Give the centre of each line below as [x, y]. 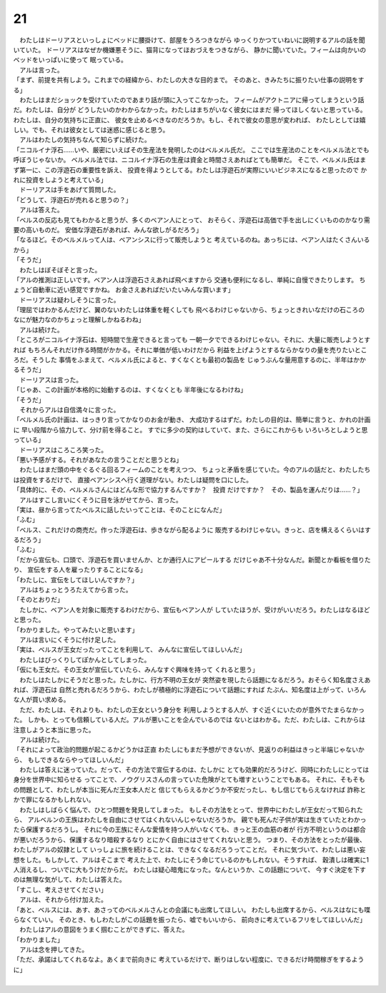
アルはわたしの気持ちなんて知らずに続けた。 [85, 140]
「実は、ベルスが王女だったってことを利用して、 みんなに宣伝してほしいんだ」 [129, 649]
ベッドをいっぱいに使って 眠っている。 [70, 60]
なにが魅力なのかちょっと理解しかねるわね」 [79, 320]
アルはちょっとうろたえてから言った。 [75, 590]
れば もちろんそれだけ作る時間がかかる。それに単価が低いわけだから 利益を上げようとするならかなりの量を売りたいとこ [190, 349]
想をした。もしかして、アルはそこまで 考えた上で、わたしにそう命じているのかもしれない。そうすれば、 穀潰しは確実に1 [191, 859]
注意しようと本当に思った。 [54, 729]
